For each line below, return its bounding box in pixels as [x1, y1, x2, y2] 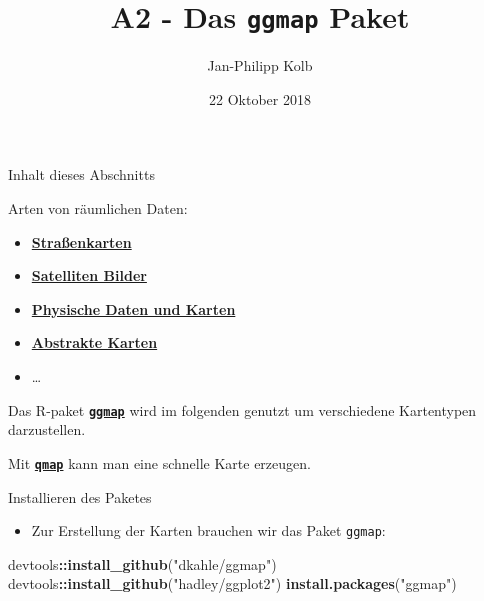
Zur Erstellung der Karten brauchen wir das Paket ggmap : [31, 520, 386, 541]
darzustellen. [8, 419, 86, 440]
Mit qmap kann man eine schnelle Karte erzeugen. [8, 452, 311, 473]
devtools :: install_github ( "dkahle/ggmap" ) [8, 553, 277, 574]
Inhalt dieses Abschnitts [8, 164, 155, 185]
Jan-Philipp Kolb [207, 55, 313, 76]
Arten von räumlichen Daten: [8, 198, 188, 219]
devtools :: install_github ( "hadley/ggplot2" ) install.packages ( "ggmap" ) [8, 573, 457, 594]
